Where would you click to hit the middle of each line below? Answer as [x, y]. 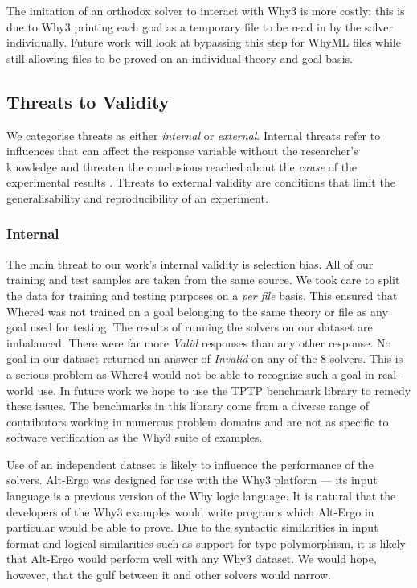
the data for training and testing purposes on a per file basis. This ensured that [202, 295]
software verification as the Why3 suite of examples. [135, 437]
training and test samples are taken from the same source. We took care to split [203, 280]
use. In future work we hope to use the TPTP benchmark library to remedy [224, 390]
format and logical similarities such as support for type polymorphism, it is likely [206, 543]
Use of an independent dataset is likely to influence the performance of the [190, 464]
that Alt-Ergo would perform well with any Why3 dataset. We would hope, [192, 559]
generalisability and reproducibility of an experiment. [137, 197]
